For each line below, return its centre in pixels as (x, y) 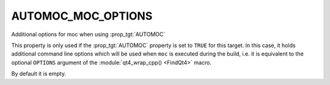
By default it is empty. (39, 74)
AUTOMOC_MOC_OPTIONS (82, 16)
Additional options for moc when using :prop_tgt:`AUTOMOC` (88, 34)
